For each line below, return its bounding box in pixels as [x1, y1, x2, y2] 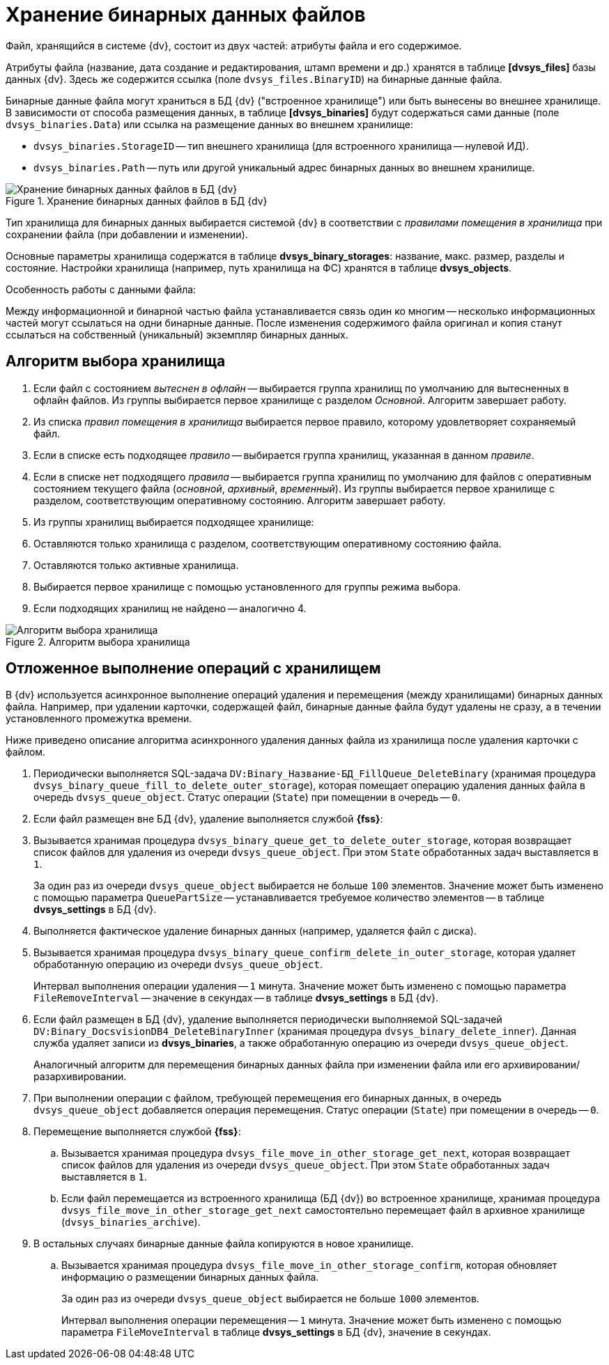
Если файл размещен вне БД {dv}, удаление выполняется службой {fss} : [33, 813, 383, 825]
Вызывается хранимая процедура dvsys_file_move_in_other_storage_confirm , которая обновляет [61, 1259, 557, 1272]
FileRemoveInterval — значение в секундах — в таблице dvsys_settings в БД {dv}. [33, 992, 439, 1004]
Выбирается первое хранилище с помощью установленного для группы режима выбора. [33, 580, 461, 593]
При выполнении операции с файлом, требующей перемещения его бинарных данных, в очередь [33, 1092, 502, 1105]
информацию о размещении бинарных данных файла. [61, 1271, 319, 1284]
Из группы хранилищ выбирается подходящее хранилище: [33, 515, 314, 528]
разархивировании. [33, 1070, 127, 1083]
